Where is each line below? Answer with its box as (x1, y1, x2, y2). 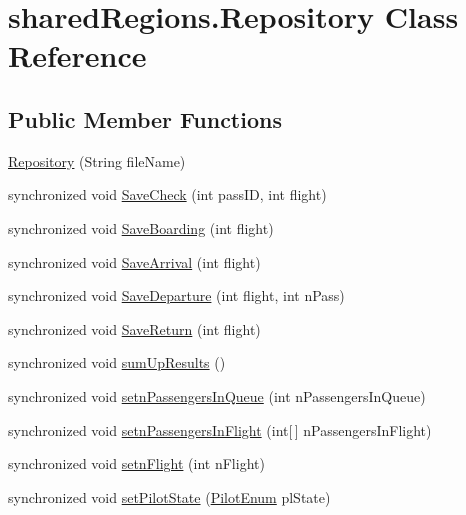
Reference (8, 35, 147, 76)
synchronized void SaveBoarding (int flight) (8, 217, 274, 238)
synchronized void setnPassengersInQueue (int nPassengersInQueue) (8, 385, 426, 406)
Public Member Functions (8, 103, 282, 134)
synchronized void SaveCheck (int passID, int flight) (8, 184, 327, 205)
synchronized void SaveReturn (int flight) (8, 318, 261, 339)
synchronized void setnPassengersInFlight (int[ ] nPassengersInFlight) (8, 419, 432, 440)
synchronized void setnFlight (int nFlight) (8, 453, 265, 474)
